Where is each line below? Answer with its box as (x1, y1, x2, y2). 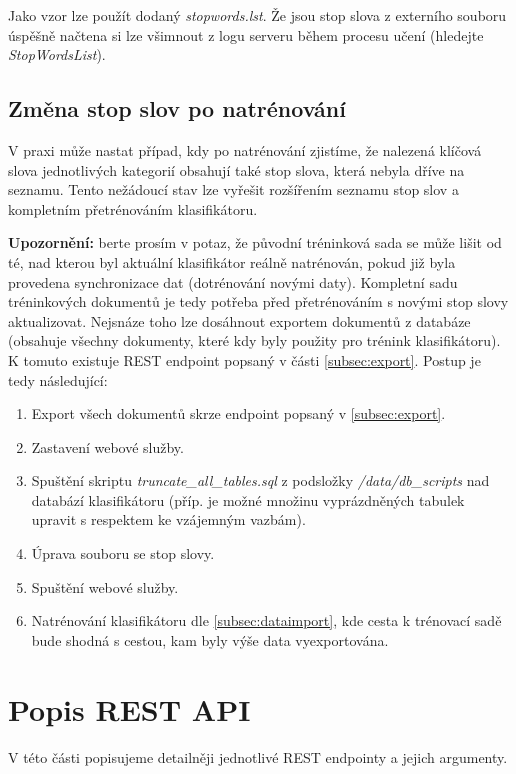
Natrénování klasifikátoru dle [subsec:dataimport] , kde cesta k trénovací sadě (31, 610, 502, 631)
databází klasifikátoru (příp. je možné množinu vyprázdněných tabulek (31, 489, 465, 510)
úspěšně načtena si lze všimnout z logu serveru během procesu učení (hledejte (8, 24, 484, 45)
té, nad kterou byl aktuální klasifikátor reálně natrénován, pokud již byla (8, 251, 456, 272)
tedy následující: (8, 369, 108, 390)
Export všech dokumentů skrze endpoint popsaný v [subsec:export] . (31, 403, 446, 424)
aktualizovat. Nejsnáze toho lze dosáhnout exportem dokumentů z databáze (8, 310, 471, 331)
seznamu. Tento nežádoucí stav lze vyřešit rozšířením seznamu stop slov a (8, 179, 459, 200)
